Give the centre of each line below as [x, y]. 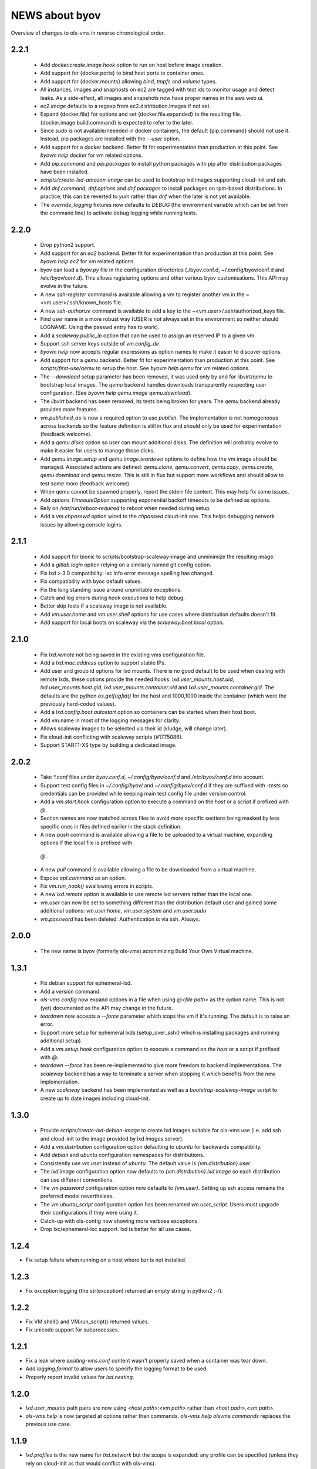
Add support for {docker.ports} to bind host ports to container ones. [122, 73]
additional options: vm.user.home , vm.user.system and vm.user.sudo [123, 911]
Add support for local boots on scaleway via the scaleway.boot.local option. [132, 622]
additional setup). [61, 1041]
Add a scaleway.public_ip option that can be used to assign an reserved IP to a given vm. [148, 336]
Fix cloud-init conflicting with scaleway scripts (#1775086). [112, 737]
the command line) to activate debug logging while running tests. [119, 213]
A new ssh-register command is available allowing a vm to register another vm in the [142, 294]
